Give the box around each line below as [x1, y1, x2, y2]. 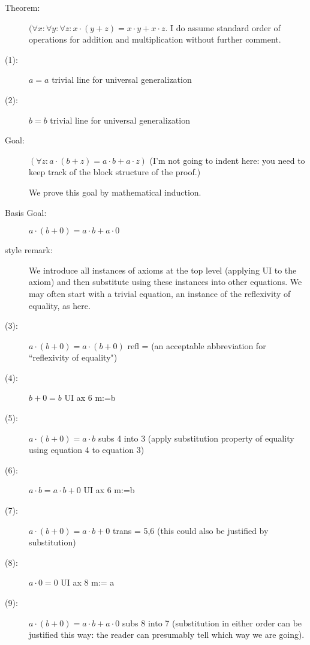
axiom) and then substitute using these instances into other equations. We [29, 275, 302, 288]
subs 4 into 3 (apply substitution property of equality [98, 431, 294, 444]
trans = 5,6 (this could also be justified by [113, 524, 269, 536]
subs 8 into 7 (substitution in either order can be [122, 616, 302, 629]
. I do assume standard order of [165, 21, 281, 34]
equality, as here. [29, 299, 91, 311]
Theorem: [5, 1, 40, 13]
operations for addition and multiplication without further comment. [29, 33, 281, 46]
